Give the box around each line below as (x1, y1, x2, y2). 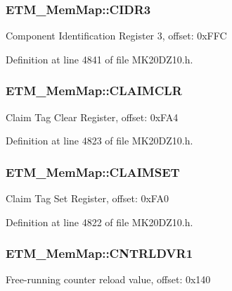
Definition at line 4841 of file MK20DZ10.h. (6, 51, 193, 66)
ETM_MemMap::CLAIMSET (6, 163, 180, 180)
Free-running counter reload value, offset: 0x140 (6, 272, 211, 287)
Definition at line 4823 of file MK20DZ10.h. (6, 133, 193, 148)
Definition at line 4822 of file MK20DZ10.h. (6, 214, 193, 229)
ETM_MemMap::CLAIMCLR (6, 82, 182, 99)
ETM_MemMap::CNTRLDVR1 (6, 244, 193, 262)
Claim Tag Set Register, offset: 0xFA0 (6, 191, 169, 206)
